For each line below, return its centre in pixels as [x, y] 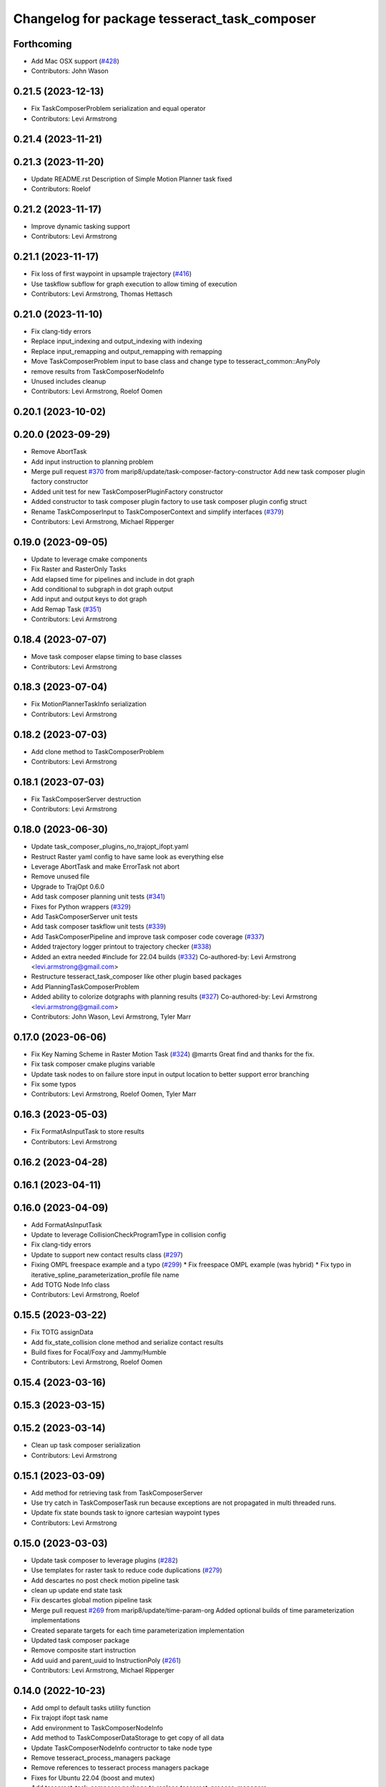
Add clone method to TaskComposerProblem [98, 751]
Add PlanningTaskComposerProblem [85, 986]
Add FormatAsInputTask [67, 1224]
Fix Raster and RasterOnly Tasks [79, 569]
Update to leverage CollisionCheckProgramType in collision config [129, 1235]
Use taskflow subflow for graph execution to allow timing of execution [134, 284]
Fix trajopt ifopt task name [70, 1718]
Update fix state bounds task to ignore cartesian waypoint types [125, 1513]
